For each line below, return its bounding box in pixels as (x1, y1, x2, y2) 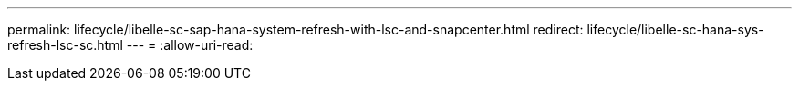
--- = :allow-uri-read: (126, 37, 254, 53)
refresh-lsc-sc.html (7, 37, 123, 53)
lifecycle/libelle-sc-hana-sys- (586, 22, 764, 37)
